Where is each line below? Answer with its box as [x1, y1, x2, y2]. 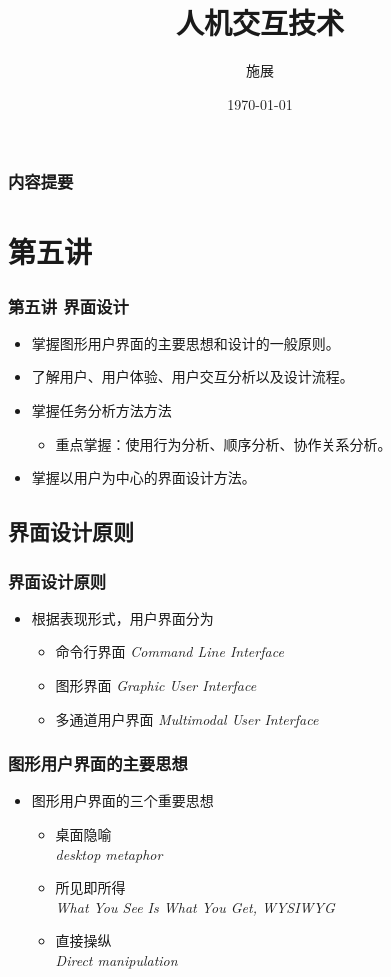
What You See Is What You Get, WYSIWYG [55, 896, 335, 917]
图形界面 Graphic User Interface [55, 674, 257, 695]
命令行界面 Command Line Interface [55, 641, 284, 662]
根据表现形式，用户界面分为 [31, 607, 214, 628]
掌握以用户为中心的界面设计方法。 [31, 467, 256, 488]
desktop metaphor [55, 843, 163, 864]
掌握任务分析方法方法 [31, 400, 172, 421]
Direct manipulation [55, 949, 178, 970]
